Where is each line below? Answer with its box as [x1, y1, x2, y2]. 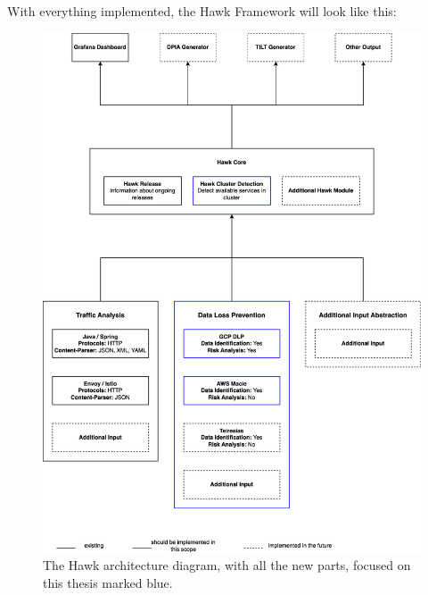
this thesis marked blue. [43, 573, 173, 591]
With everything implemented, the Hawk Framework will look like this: [7, 2, 397, 20]
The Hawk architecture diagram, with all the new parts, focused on [43, 556, 411, 574]
